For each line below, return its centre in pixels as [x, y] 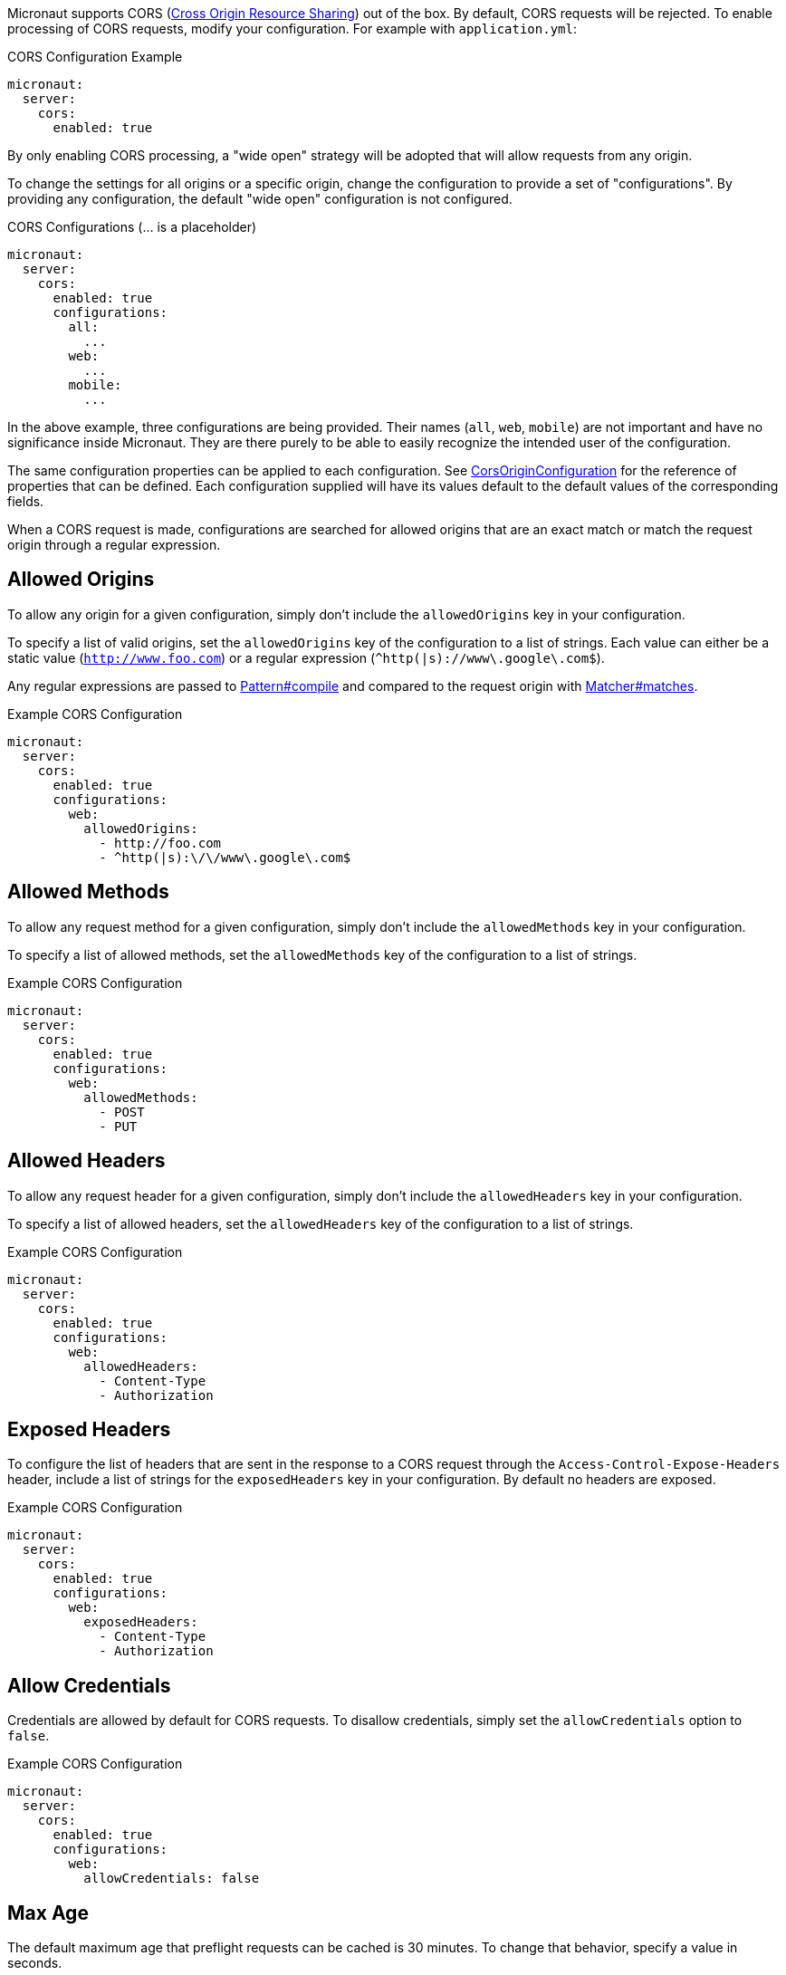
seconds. [35, 1963]
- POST [122, 1112]
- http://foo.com [160, 843]
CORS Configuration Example [95, 57]
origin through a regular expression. [114, 545]
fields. [26, 501]
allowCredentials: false [172, 1879]
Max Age [48, 1913]
